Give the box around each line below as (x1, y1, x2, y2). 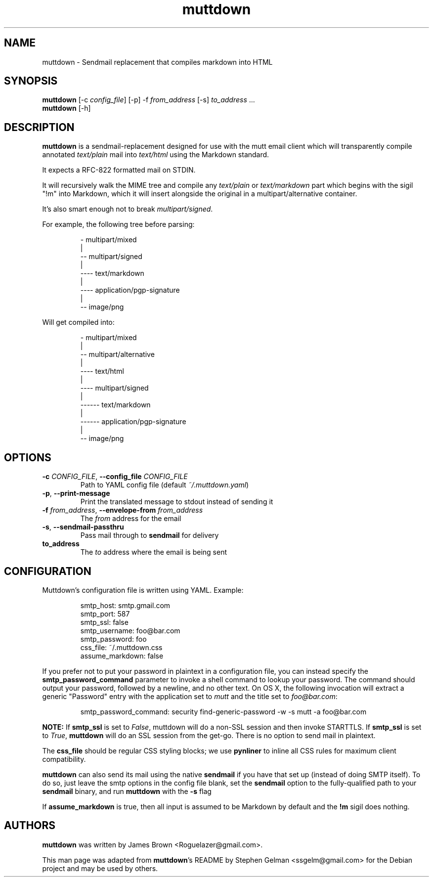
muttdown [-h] (42, 104, 91, 113)
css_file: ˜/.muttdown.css (80, 643, 163, 652)
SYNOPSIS (4, 75, 58, 88)
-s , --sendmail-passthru (42, 523, 124, 531)
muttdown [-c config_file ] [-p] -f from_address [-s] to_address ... (42, 95, 255, 104)
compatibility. (42, 754, 86, 763)
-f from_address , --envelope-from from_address (42, 506, 203, 515)
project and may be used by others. (42, 864, 158, 873)
